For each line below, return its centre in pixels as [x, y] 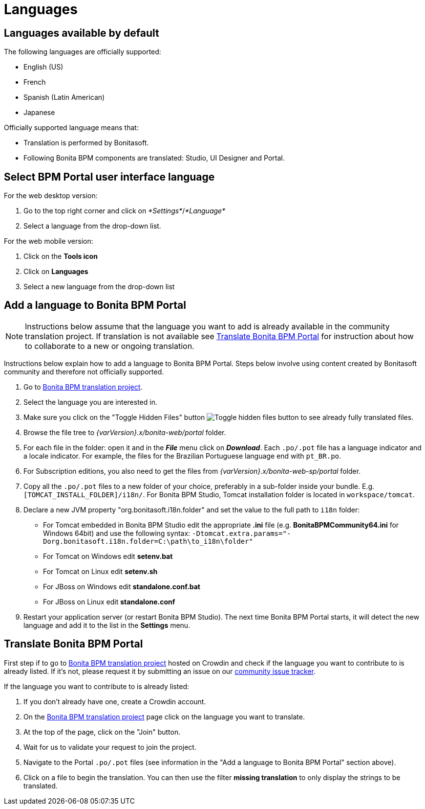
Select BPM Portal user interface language [109, 177]
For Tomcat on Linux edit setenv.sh [100, 571]
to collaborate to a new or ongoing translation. [110, 346]
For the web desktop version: [51, 196]
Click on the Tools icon [61, 256]
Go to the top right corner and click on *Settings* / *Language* [125, 211]
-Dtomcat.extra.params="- [242, 533]
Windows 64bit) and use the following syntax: [117, 533]
